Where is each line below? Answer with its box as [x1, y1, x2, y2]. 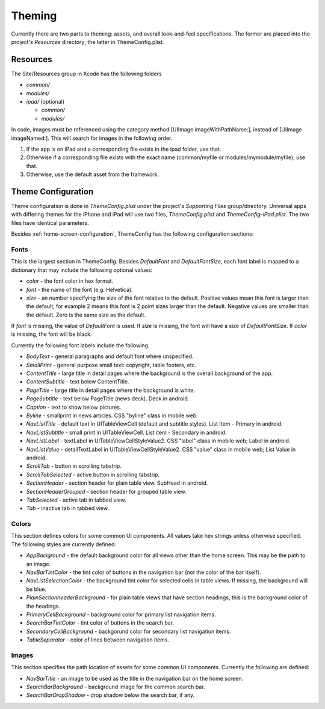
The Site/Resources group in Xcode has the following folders [11, 70, 162, 77]
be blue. [26, 585, 47, 593]
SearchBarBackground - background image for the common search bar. [26, 683, 205, 690]
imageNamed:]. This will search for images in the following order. [11, 134, 173, 142]
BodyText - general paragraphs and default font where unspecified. [26, 353, 194, 360]
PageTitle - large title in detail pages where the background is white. [26, 386, 196, 394]
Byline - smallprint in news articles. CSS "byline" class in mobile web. [26, 412, 198, 419]
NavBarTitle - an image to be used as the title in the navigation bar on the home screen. [26, 675, 244, 682]
